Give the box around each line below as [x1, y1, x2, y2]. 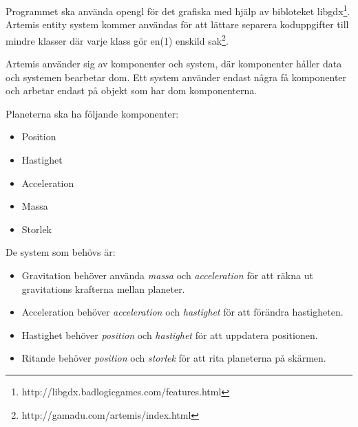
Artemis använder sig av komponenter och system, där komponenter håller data [6, 56, 342, 71]
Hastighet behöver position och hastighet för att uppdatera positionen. [21, 327, 318, 342]
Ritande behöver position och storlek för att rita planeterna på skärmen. [21, 351, 326, 365]
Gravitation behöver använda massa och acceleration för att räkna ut [21, 268, 313, 283]
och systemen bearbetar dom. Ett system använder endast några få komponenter [6, 69, 347, 84]
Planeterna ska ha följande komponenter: [6, 106, 179, 120]
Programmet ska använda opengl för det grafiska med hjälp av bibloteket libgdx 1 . [6, 2, 350, 18]
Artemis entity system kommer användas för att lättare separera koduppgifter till [6, 17, 349, 32]
